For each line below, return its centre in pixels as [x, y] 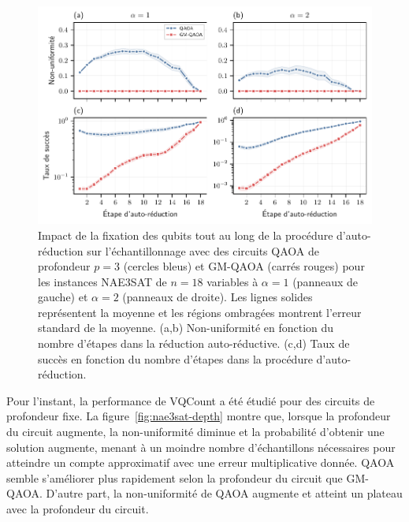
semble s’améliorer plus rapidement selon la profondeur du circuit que [175, 477]
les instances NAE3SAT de [102, 281]
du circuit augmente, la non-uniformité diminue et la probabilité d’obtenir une [195, 432]
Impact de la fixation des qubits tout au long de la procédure [186, 235]
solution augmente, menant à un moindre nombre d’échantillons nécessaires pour [201, 447]
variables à [232, 281]
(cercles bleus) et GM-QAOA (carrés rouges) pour [244, 266]
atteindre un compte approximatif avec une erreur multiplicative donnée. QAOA [201, 462]
